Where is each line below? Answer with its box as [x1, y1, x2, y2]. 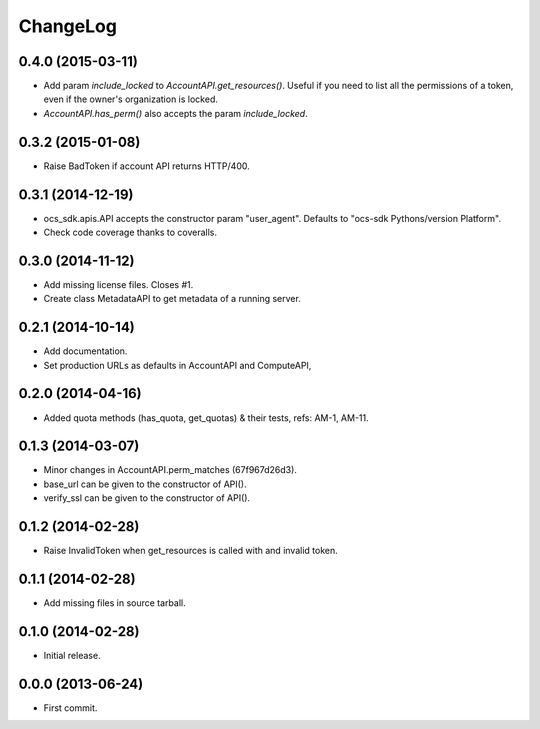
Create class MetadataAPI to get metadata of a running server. [43, 293, 302, 305]
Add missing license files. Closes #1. [43, 278, 194, 290]
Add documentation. [43, 345, 128, 357]
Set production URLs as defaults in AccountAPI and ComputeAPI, [43, 359, 312, 371]
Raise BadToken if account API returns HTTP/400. [43, 160, 250, 172]
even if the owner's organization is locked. [43, 93, 219, 105]
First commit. [43, 701, 98, 714]
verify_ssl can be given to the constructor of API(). [43, 492, 250, 504]
